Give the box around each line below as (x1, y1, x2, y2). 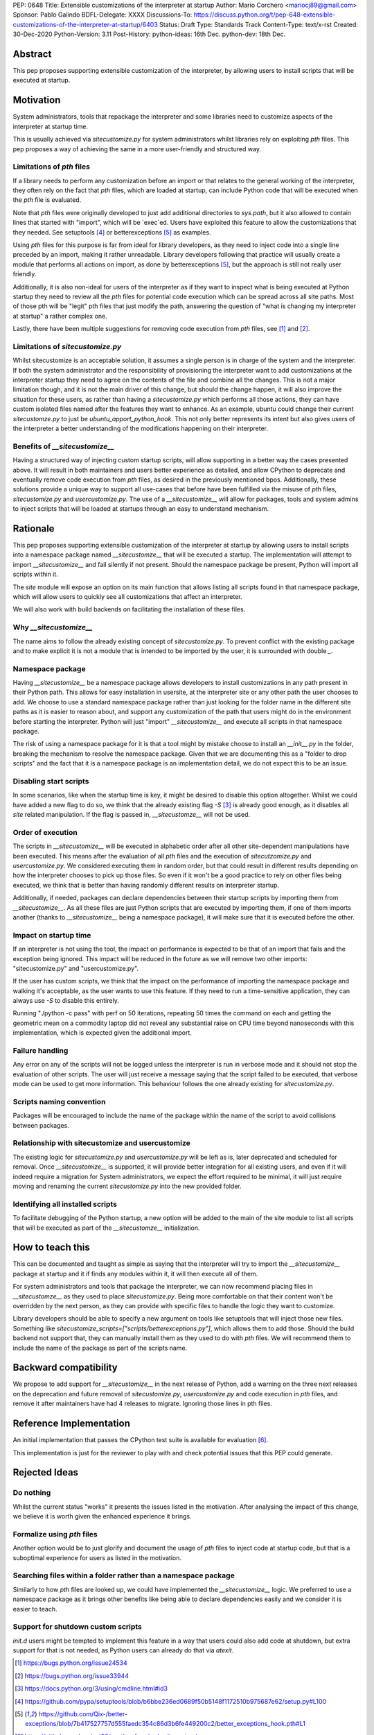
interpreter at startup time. (12, 122, 88, 130)
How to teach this (12, 1242, 90, 1253)
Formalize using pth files (12, 1529, 98, 1539)
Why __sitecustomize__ (12, 623, 93, 632)
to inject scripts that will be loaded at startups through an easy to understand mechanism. (12, 505, 269, 513)
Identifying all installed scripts (12, 1199, 118, 1209)
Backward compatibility (12, 1362, 118, 1373)
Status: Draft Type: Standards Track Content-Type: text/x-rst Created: (159, 20, 358, 28)
